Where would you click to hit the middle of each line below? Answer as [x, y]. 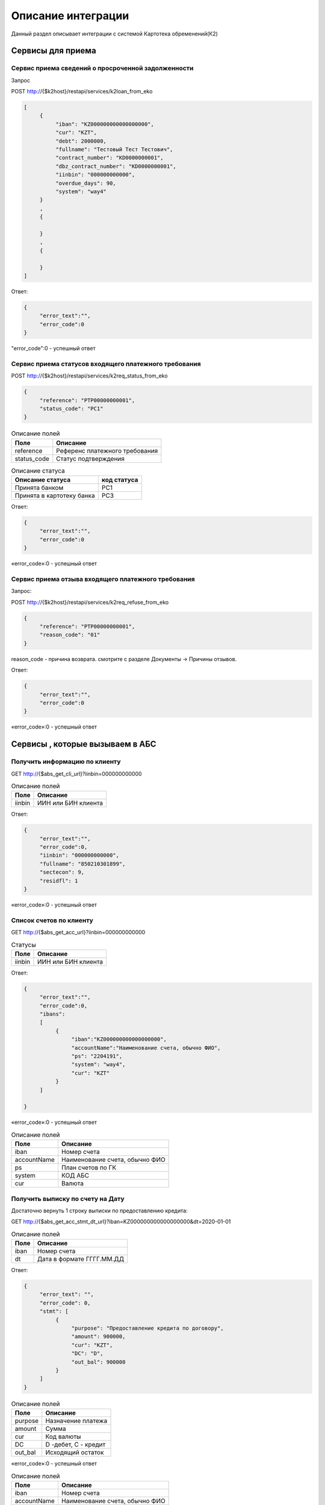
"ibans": [52, 1014]
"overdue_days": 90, [86, 183]
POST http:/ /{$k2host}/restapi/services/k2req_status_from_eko [89, 376]
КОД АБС [75, 1176]
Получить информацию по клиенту [66, 762]
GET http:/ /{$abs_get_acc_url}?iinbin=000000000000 [78, 932]
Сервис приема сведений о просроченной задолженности [102, 68]
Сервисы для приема [54, 51]
